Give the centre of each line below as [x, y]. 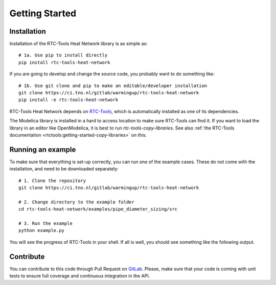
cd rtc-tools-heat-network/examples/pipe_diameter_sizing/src [98, 209]
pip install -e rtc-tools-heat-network [68, 100]
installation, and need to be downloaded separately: [64, 169]
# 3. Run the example [45, 224]
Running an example [43, 150]
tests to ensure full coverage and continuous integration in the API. [80, 276]
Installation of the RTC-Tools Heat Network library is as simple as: [78, 44]
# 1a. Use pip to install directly [63, 55]
